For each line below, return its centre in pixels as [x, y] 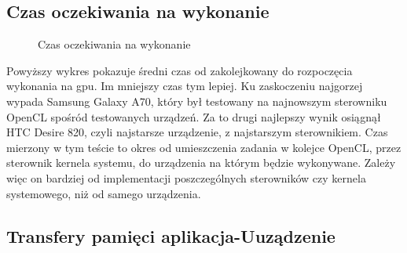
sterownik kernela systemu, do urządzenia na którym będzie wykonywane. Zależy [201, 163]
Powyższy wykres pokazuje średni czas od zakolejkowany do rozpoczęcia [180, 70]
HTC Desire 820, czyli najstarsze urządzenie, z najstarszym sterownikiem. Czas [197, 132]
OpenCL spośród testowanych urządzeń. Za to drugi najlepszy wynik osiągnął [194, 116]
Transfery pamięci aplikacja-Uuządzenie [171, 235]
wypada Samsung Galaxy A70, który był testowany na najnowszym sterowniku [197, 101]
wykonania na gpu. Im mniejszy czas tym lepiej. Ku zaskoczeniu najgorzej [185, 86]
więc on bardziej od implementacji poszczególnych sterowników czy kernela [186, 177]
